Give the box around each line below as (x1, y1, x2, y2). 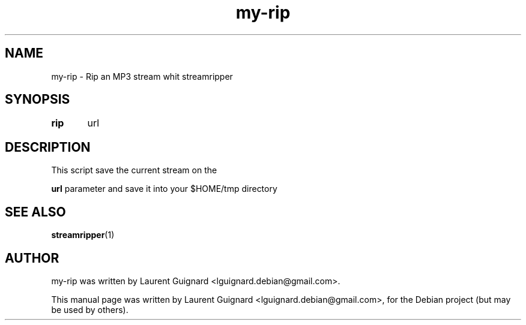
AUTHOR (5, 250, 59, 266)
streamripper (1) (51, 230, 115, 240)
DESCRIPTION (5, 139, 91, 155)
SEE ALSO (5, 204, 66, 219)
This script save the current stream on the (51, 165, 217, 176)
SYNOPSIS (5, 92, 70, 107)
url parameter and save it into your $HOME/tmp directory (51, 183, 277, 194)
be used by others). (51, 304, 128, 315)
